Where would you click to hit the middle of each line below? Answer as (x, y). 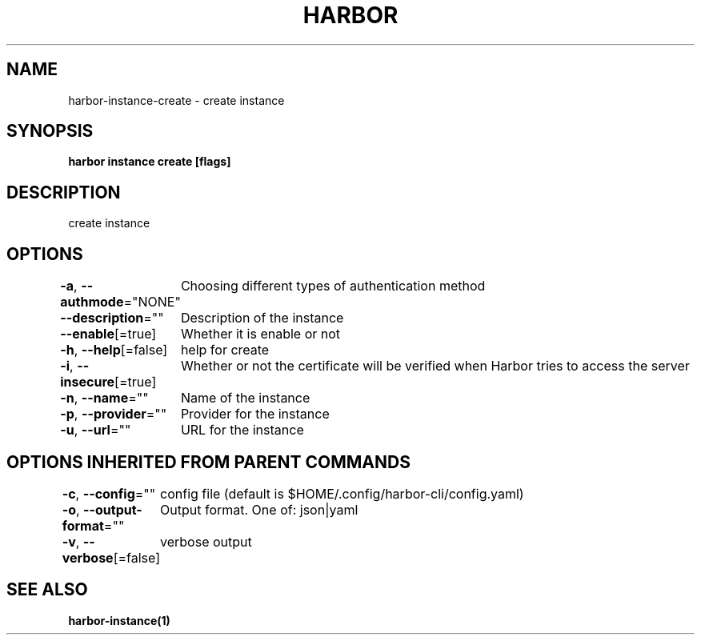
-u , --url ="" (96, 430)
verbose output (206, 541)
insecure (88, 382)
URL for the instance (242, 430)
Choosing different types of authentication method (333, 286)
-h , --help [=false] (114, 350)
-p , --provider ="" (114, 414)
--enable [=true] (108, 334)
